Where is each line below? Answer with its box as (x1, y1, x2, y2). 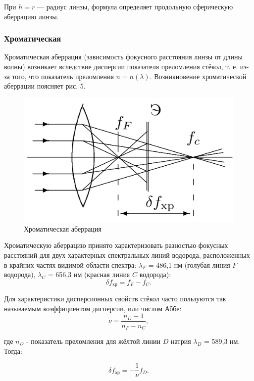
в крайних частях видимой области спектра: (4, 259, 137, 270)
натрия (171, 336, 191, 346)
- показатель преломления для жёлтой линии (26, 336, 161, 346)
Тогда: (4, 345, 22, 356)
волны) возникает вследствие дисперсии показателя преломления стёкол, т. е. (4, 61, 238, 71)
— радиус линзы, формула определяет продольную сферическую (37, 1, 233, 11)
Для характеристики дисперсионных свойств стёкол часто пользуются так (4, 293, 226, 304)
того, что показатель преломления (12, 71, 114, 81)
